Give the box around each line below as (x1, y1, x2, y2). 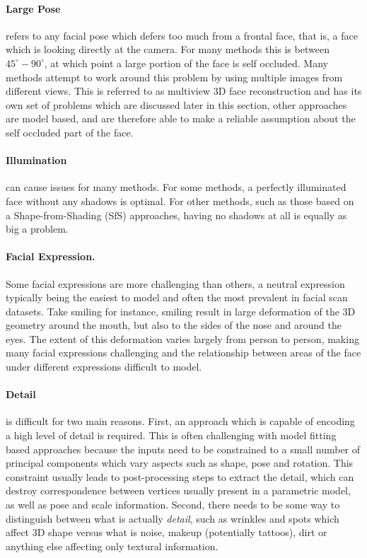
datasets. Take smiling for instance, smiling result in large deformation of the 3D (6, 303, 356, 318)
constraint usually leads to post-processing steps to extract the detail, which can (6, 469, 354, 484)
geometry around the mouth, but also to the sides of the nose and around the (6, 318, 342, 332)
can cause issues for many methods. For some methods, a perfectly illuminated (6, 180, 346, 194)
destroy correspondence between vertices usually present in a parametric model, (6, 483, 351, 498)
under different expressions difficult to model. (6, 359, 202, 374)
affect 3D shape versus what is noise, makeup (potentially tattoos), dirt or (6, 525, 327, 540)
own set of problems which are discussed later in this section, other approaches (6, 97, 347, 112)
